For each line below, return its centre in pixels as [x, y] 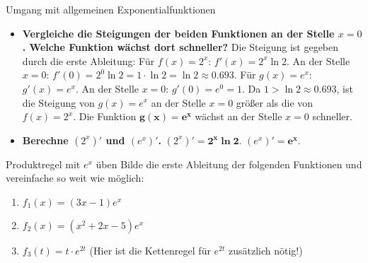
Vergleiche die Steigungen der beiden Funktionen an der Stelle [178, 33]
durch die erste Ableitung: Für [88, 60]
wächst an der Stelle [238, 116]
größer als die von [275, 102]
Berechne [45, 140]
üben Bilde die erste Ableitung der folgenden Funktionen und [229, 164]
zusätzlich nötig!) [266, 250]
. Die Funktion [105, 116]
